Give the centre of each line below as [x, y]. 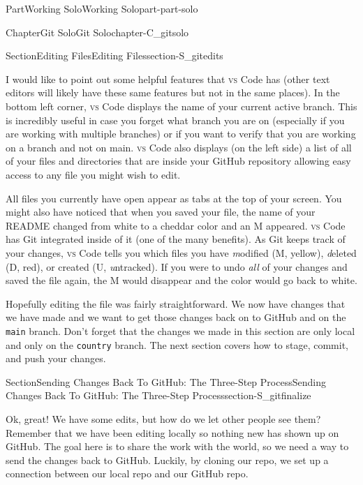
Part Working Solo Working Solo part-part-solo [102, 8]
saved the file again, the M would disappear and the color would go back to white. [181, 280]
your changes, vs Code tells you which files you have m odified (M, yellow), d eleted [181, 252]
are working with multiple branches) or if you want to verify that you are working [181, 134]
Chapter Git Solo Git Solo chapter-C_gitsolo [97, 32]
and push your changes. [56, 358]
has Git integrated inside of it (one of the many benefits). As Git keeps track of [176, 239]
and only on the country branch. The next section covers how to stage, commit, [177, 344]
